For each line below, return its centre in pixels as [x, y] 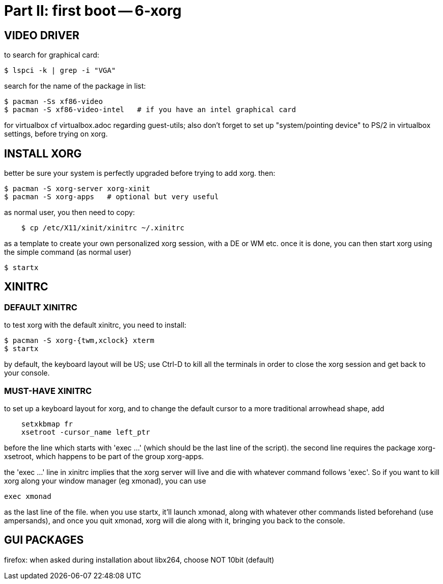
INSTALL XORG [43, 153]
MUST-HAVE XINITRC [48, 391]
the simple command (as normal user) [68, 252]
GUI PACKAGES [44, 540]
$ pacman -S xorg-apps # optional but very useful [112, 197]
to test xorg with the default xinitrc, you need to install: [95, 325]
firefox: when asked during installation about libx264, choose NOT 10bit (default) [139, 560]
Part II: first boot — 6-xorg [93, 11]
